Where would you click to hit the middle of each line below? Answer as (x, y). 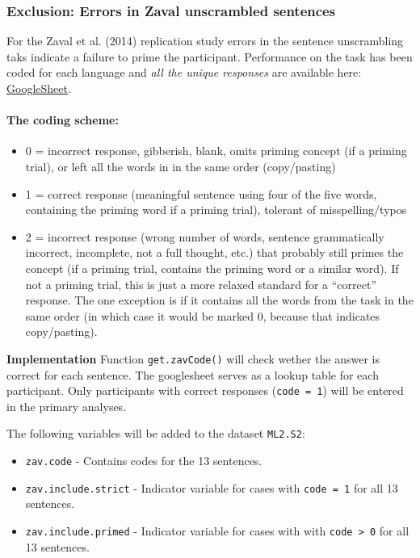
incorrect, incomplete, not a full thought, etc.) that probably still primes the (214, 252)
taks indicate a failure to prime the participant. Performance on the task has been (210, 56)
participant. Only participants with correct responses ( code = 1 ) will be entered (205, 390)
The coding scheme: (63, 120)
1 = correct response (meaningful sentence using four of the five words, (201, 193)
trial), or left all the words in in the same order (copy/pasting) (181, 166)
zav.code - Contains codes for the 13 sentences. (144, 461)
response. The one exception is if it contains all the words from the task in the (219, 300)
